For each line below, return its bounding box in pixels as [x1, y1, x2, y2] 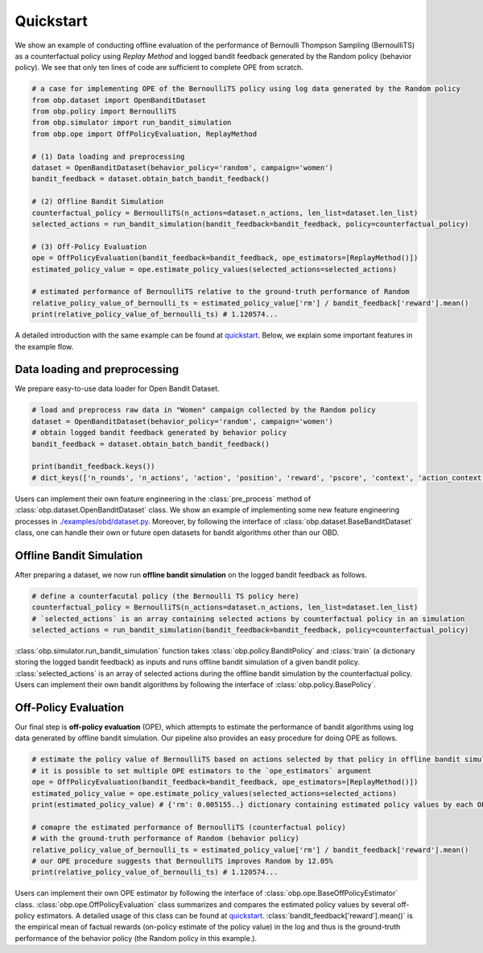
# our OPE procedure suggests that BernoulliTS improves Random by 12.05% [31, 856, 334, 865]
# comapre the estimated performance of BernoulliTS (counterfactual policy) [31, 822, 346, 831]
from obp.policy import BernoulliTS [31, 107, 177, 116]
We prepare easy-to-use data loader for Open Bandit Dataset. [14, 383, 221, 394]
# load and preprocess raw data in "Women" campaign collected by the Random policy [31, 405, 376, 415]
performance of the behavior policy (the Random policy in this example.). [14, 933, 258, 943]
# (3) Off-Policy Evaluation [31, 242, 147, 251]
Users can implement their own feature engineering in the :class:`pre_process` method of [14, 494, 312, 503]
